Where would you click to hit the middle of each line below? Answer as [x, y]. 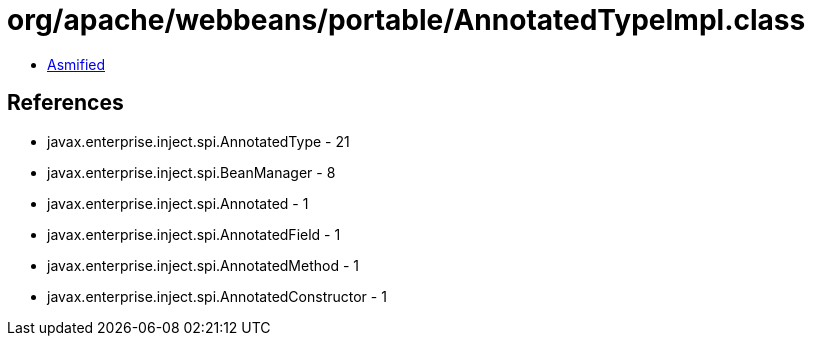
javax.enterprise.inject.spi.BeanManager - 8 [191, 172]
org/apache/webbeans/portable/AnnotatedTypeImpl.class [406, 20]
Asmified [76, 64]
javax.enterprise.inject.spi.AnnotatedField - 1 [194, 234]
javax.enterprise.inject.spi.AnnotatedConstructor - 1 [217, 296]
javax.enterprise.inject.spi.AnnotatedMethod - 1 [203, 265]
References [65, 103]
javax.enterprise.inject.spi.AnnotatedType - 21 [198, 141]
